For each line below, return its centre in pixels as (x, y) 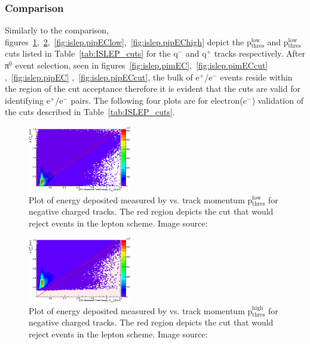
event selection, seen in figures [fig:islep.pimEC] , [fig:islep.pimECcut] (142, 65)
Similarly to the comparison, (57, 30)
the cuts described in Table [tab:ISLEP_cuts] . (90, 112)
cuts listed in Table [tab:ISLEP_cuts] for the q (91, 53)
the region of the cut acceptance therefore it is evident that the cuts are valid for (153, 89)
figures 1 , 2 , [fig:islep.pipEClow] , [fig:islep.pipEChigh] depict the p (128, 41)
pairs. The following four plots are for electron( (157, 100)
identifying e (27, 100)
